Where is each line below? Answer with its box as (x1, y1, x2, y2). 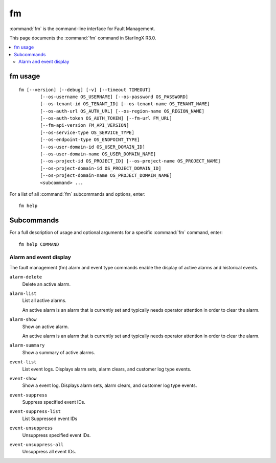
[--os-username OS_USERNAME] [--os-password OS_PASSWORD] (40, 94, 189, 100)
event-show (9, 376, 37, 381)
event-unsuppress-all (9, 442, 64, 448)
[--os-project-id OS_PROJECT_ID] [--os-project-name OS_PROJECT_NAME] (40, 158, 221, 164)
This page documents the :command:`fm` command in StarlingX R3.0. (9, 35, 156, 41)
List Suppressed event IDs (22, 415, 78, 422)
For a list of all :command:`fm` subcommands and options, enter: (9, 191, 146, 197)
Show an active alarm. (22, 323, 69, 330)
